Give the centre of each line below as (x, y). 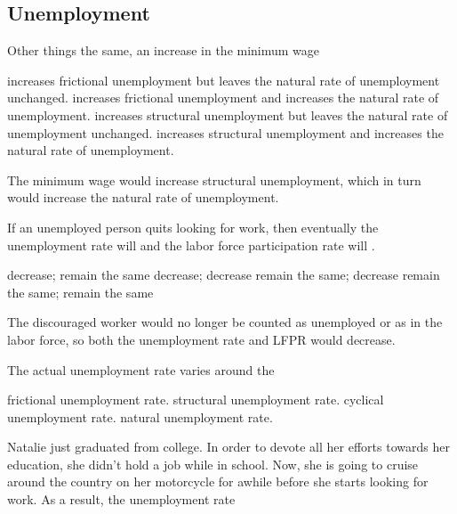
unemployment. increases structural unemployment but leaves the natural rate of (228, 114)
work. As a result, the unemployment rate (121, 499)
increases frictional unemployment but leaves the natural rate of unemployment (224, 80)
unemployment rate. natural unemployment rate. (140, 416)
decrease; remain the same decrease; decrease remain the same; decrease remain (224, 275)
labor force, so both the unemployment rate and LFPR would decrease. (201, 339)
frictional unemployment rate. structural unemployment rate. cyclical (196, 400)
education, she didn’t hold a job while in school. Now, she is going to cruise (213, 464)
